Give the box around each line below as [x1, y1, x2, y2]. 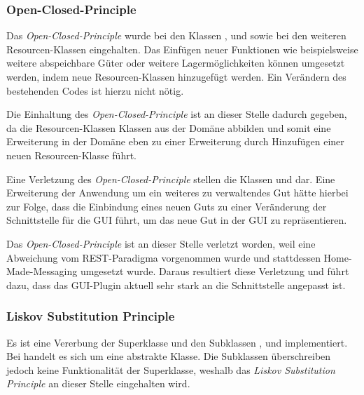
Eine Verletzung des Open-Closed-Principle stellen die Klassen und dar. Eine [6, 171, 335, 186]
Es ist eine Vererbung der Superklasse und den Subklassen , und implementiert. [6, 335, 348, 349]
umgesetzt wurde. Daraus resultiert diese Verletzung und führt [80, 264, 349, 279]
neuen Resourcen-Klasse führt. [6, 147, 137, 162]
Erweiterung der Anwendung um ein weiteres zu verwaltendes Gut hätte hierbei [6, 185, 349, 200]
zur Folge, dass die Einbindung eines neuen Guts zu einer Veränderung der [6, 199, 327, 213]
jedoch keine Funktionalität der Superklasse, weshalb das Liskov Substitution [6, 362, 335, 377]
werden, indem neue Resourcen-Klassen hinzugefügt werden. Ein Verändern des [6, 69, 346, 83]
